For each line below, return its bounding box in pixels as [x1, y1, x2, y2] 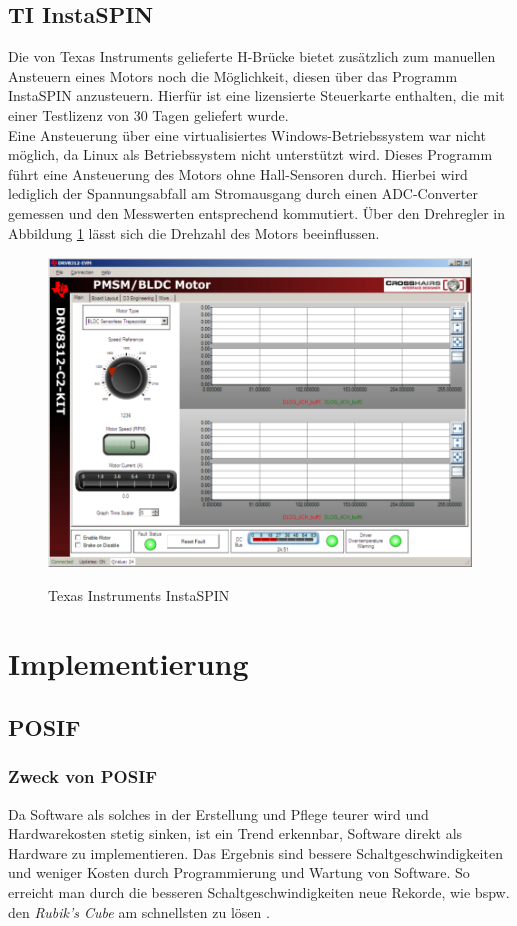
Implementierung [8, 643, 249, 684]
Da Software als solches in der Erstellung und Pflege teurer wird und [8, 803, 429, 824]
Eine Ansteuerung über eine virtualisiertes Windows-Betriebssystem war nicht [8, 124, 486, 145]
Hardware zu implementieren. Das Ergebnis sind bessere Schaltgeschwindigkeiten [8, 842, 503, 863]
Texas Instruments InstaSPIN [48, 584, 230, 605]
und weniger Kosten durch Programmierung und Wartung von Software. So [8, 862, 470, 883]
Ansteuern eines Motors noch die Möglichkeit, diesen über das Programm [8, 65, 458, 86]
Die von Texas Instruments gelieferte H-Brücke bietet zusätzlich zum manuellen [8, 46, 496, 67]
